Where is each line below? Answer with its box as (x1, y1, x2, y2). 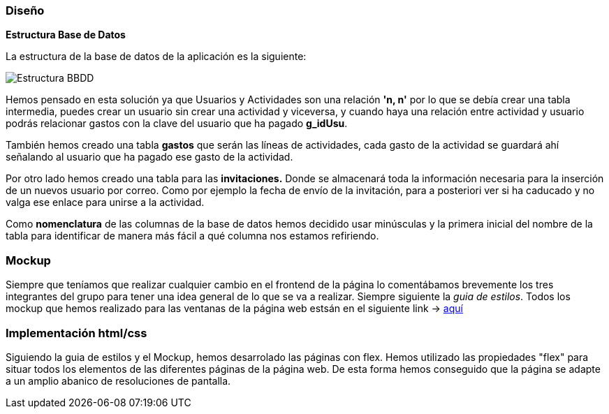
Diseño (6, 3, 45, 17)
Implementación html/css (6, 325, 147, 340)
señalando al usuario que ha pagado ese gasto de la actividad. (6, 151, 293, 163)
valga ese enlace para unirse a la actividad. (6, 196, 205, 209)
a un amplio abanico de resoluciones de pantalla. (6, 374, 231, 387)
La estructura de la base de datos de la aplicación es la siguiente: (6, 50, 307, 63)
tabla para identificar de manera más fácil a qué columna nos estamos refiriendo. (6, 230, 379, 242)
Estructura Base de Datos (6, 29, 126, 41)
